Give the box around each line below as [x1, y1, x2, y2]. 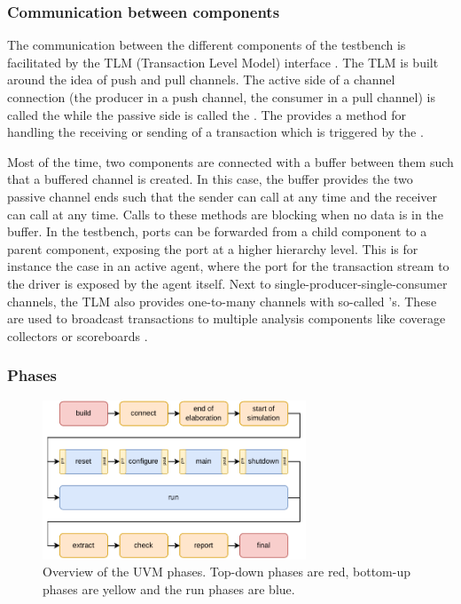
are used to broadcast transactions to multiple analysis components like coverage [7, 309, 446, 328]
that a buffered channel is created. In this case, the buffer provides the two [7, 170, 413, 188]
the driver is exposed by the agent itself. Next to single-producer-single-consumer [7, 274, 448, 292]
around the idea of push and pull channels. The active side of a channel [7, 70, 395, 89]
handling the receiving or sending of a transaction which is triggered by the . [7, 123, 424, 141]
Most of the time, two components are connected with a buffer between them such [7, 152, 454, 171]
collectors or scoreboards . [7, 326, 148, 345]
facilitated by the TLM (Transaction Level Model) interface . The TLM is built [7, 52, 439, 71]
